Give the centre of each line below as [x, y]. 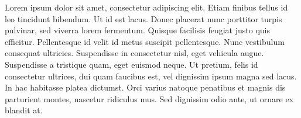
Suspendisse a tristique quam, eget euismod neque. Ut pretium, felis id [131, 64]
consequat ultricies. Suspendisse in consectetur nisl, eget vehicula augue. [134, 53]
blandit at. [24, 110]
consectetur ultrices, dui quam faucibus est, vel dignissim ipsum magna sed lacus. [151, 76]
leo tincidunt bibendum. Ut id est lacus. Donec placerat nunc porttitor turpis [143, 18]
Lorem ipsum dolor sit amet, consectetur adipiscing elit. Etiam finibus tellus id [146, 7]
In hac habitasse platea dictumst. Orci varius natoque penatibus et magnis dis [145, 87]
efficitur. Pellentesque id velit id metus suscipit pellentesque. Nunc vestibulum [145, 41]
